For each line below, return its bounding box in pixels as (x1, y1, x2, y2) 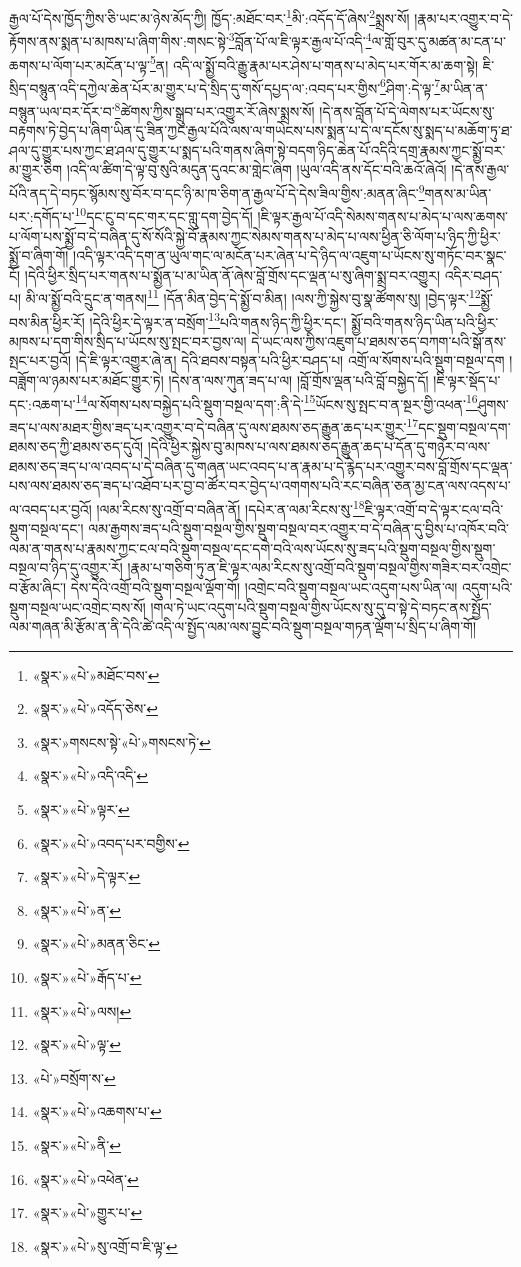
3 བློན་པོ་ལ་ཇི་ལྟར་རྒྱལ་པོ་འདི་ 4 (228, 28, 372, 51)
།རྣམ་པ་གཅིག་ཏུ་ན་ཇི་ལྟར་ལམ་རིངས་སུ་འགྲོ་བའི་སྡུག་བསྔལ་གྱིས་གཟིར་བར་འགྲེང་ (127, 557, 512, 578)
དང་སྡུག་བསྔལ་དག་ (418, 416, 511, 437)
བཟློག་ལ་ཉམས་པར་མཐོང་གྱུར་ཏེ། (9, 370, 164, 390)
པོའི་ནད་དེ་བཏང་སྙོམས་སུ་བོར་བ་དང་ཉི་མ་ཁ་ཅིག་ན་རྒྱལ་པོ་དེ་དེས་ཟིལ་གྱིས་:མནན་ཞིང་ (9, 182, 419, 203)
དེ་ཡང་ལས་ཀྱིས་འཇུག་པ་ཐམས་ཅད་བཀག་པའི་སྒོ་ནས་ (251, 330, 507, 351)
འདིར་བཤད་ (444, 264, 503, 285)
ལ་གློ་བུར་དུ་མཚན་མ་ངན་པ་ (371, 30, 506, 51)
